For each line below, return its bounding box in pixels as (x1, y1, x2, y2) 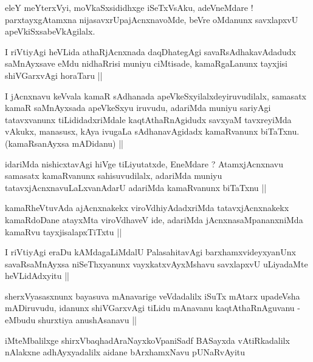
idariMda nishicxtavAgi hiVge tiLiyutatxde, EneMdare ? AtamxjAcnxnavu (5, 157, 283, 170)
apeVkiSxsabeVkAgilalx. (5, 25, 95, 38)
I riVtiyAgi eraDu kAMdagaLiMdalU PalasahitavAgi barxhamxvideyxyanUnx (5, 246, 296, 258)
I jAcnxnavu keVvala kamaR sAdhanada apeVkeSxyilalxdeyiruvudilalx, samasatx (5, 89, 306, 102)
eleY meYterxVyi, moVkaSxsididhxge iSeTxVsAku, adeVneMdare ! (5, 1, 253, 13)
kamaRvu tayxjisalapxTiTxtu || (5, 225, 122, 238)
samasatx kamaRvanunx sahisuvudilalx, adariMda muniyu (5, 169, 222, 182)
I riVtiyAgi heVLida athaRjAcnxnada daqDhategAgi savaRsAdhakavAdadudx (5, 45, 296, 58)
